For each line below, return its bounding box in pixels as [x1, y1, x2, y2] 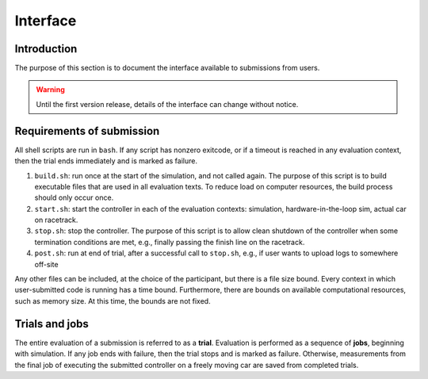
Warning [36, 85, 65, 94]
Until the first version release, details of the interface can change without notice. [36, 99, 299, 109]
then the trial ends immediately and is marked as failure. [14, 156, 198, 166]
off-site [34, 259, 59, 269]
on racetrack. [34, 215, 78, 225]
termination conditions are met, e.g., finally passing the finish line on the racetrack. [34, 237, 305, 247]
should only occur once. [34, 193, 114, 202]
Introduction [14, 42, 78, 56]
